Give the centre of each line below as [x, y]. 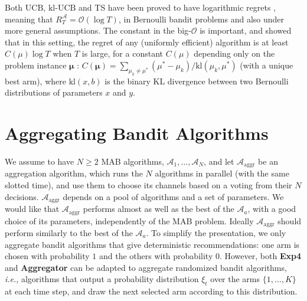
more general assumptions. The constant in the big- [98, 30]
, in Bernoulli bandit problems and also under [201, 19]
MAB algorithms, [133, 161]
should [290, 220]
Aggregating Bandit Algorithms [137, 133]
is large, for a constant [122, 53]
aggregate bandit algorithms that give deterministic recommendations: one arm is [152, 244]
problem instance [36, 65]
